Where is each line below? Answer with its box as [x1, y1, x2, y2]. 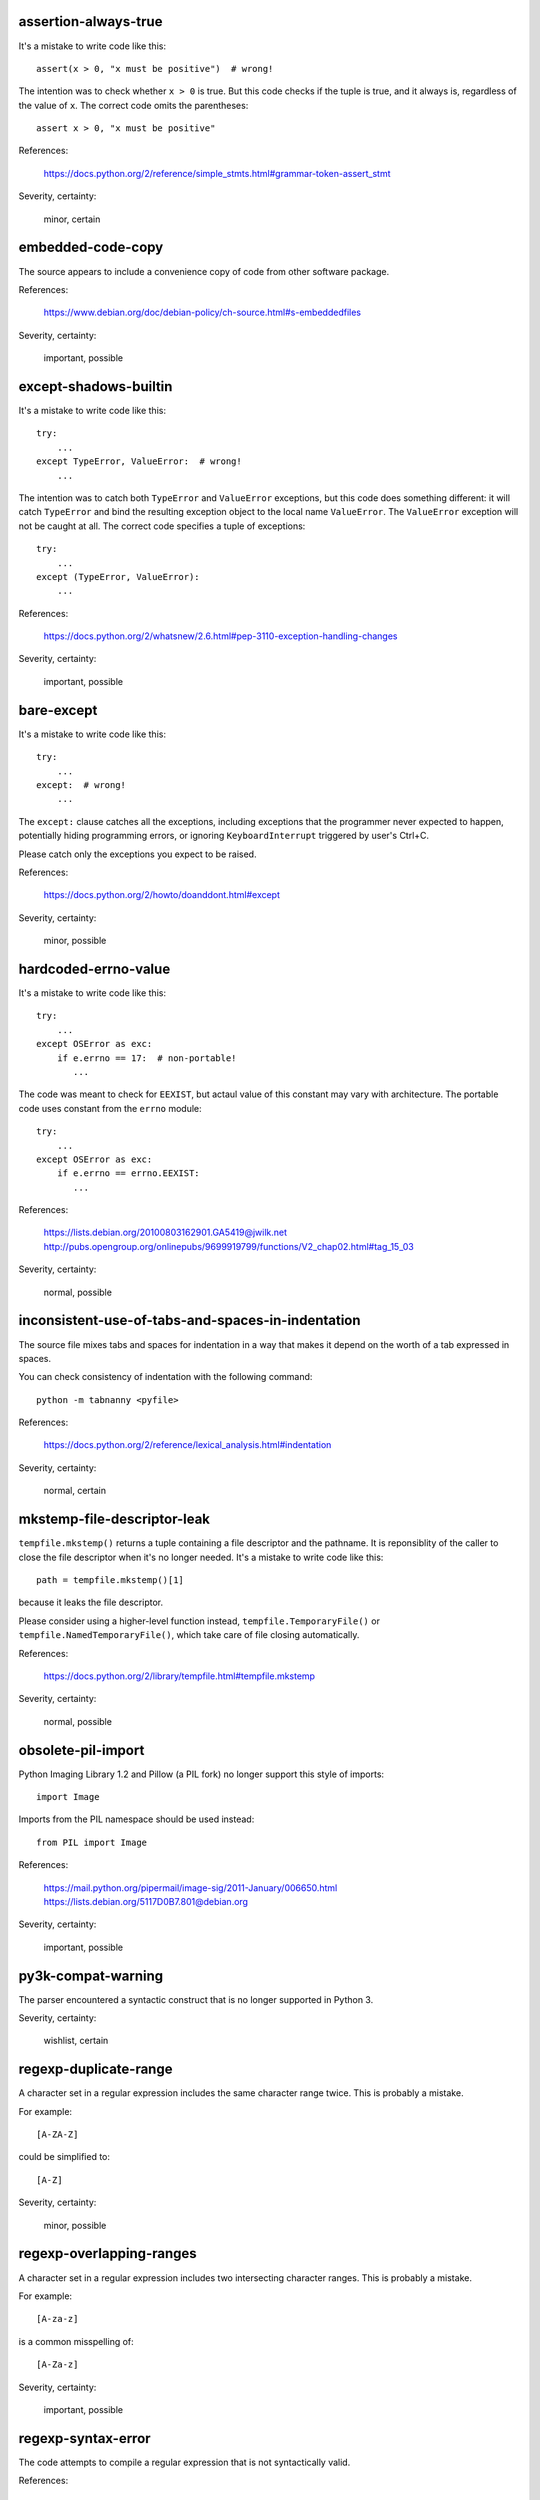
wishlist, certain [43, 2035, 109, 2047]
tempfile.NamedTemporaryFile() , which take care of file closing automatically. [18, 1629, 360, 1641]
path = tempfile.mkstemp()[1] [36, 1574, 185, 1585]
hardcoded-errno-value [18, 960, 171, 977]
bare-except [18, 701, 98, 719]
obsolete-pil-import [18, 1741, 145, 1759]
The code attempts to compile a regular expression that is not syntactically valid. [18, 2456, 351, 2468]
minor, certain [43, 213, 101, 225]
